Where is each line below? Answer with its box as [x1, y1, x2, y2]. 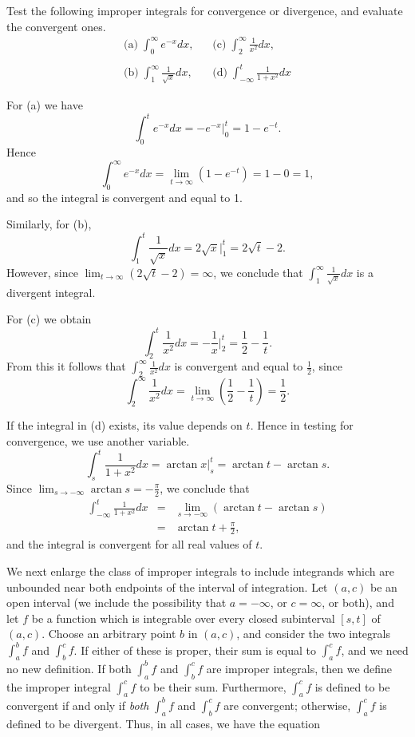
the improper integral [6, 678, 111, 695]
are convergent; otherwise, [223, 696, 351, 713]
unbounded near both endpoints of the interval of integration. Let [6, 578, 328, 595]
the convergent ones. [6, 18, 106, 34]
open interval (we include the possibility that [6, 594, 227, 611]
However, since [6, 263, 78, 280]
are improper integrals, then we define [206, 660, 393, 676]
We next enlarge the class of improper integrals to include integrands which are [6, 563, 394, 579]
